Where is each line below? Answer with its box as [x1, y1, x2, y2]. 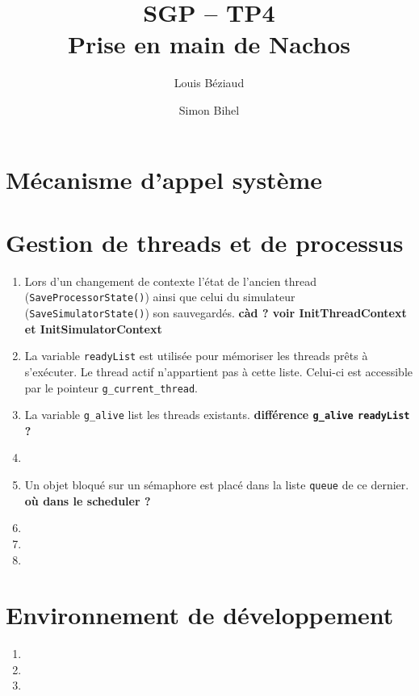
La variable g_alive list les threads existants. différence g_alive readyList [24, 406, 410, 423]
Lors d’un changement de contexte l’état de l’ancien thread [24, 272, 317, 289]
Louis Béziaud [174, 74, 245, 91]
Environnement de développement [6, 598, 394, 631]
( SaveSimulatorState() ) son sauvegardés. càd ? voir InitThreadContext [24, 304, 407, 321]
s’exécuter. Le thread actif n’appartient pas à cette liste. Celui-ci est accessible [24, 363, 413, 379]
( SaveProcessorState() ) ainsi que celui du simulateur [24, 288, 295, 305]
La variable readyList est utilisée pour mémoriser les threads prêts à [24, 347, 368, 364]
